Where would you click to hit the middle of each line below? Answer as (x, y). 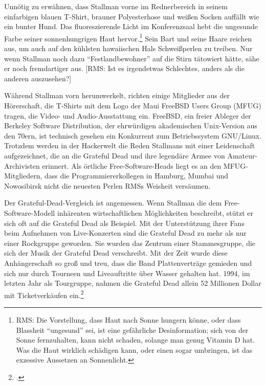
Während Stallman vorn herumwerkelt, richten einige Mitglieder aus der (117, 95)
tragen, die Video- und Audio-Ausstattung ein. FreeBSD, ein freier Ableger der (128, 115)
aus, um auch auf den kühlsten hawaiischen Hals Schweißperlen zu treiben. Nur (128, 48)
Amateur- (242, 155)
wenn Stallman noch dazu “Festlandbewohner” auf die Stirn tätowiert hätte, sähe (132, 58)
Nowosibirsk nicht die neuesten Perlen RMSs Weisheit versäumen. (107, 185)
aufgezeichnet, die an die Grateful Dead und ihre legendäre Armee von (115, 155)
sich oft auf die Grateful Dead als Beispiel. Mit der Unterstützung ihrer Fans (124, 223)
